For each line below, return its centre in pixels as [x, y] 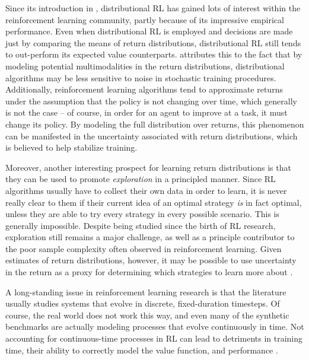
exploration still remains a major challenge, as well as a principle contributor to [150, 237]
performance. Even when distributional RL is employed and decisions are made [149, 31]
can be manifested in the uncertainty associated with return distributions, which [152, 136]
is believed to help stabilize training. [71, 147]
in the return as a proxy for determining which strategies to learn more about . [149, 272]
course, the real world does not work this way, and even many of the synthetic [147, 315]
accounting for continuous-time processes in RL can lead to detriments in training [154, 338]
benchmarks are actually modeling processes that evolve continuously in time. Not [155, 326]
